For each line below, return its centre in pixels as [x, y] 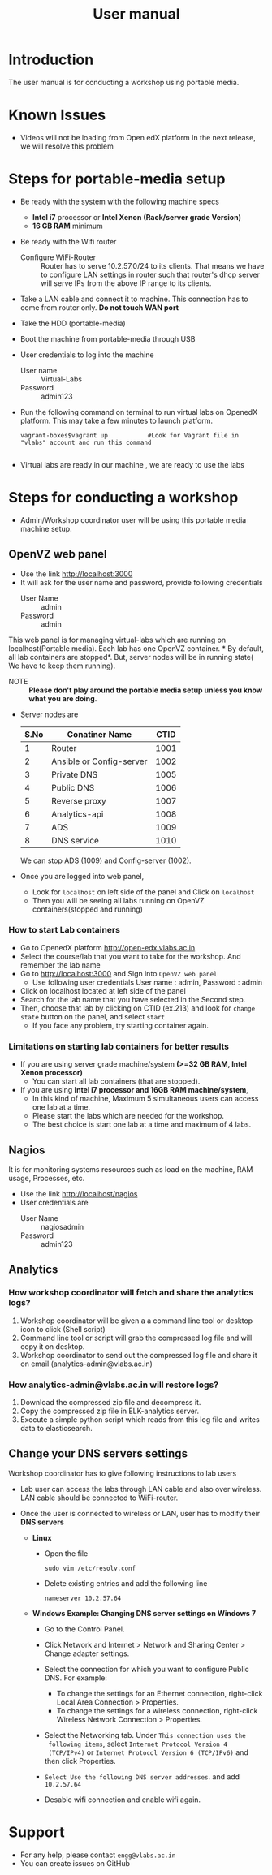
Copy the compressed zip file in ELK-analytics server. [110, 1411]
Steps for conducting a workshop [123, 498]
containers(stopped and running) [88, 909]
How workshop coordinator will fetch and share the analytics [131, 1293]
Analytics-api [78, 814]
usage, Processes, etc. [47, 1178]
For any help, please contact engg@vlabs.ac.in [98, 1855]
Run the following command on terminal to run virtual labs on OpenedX [139, 412]
